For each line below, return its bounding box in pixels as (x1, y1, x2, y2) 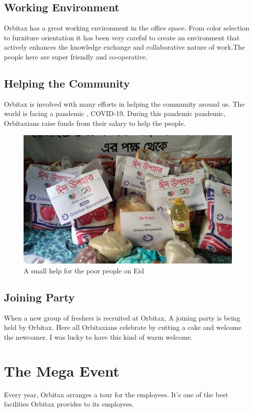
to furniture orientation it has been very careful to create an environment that (4, 32, 240, 42)
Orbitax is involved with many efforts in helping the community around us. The (4, 98, 245, 109)
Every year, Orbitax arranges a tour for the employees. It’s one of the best (4, 389, 228, 399)
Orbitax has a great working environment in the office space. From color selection (4, 23, 250, 33)
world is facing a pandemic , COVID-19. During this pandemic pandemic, (4, 108, 225, 118)
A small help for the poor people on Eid (24, 265, 144, 276)
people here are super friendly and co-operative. (4, 51, 148, 61)
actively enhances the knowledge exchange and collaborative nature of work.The (4, 42, 245, 52)
